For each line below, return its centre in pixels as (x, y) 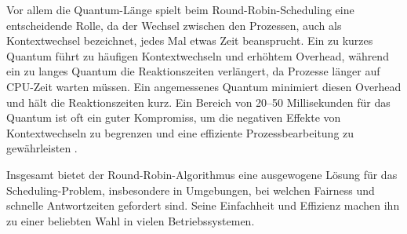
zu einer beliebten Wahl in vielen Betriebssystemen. (131, 220)
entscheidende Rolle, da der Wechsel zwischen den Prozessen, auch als (174, 25)
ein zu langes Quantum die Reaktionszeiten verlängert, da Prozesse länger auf (193, 71)
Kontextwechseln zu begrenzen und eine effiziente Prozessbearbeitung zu (180, 132)
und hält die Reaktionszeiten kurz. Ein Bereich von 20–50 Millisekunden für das (198, 102)
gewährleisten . (42, 148)
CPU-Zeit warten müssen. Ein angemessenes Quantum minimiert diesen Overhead (204, 86)
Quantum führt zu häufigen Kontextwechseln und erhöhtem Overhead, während (198, 55)
